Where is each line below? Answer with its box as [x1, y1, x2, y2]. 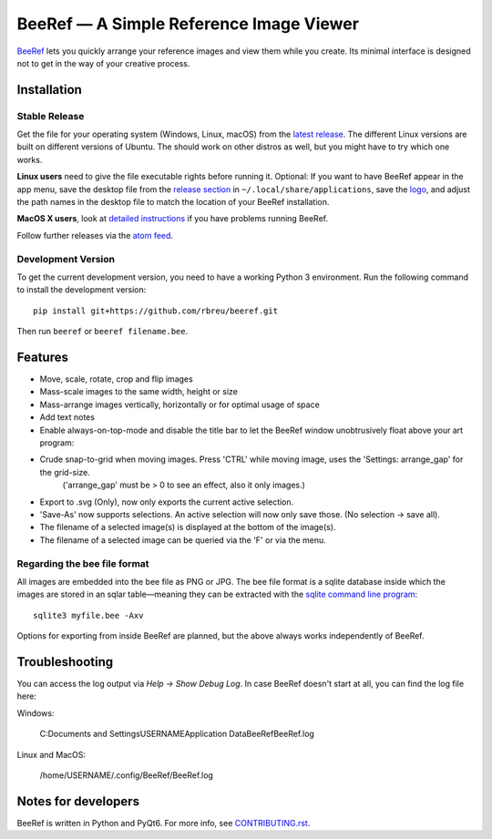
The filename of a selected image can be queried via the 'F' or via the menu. [39, 534, 327, 546]
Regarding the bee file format [16, 557, 149, 569]
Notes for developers [16, 793, 140, 809]
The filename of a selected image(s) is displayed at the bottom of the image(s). [39, 522, 336, 533]
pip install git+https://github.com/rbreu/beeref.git [33, 305, 278, 316]
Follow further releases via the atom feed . [16, 230, 173, 240]
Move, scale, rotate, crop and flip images [39, 373, 193, 384]
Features [16, 349, 68, 364]
